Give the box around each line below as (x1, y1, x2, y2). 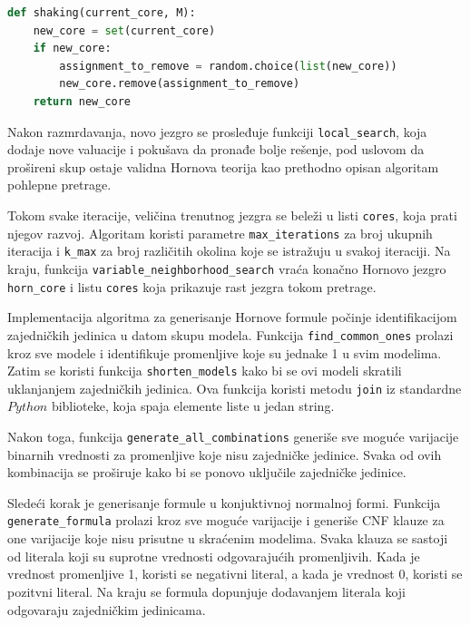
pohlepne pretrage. (7, 175, 112, 194)
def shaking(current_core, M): (7, 6, 196, 19)
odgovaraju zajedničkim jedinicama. (7, 600, 206, 619)
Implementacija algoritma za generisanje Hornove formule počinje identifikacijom (7, 308, 457, 327)
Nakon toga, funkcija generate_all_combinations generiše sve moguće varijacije (7, 427, 459, 446)
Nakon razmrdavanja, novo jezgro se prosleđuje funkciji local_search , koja (7, 122, 427, 141)
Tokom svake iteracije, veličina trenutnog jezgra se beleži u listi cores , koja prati (7, 206, 457, 224)
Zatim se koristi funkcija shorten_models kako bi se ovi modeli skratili (7, 361, 402, 380)
